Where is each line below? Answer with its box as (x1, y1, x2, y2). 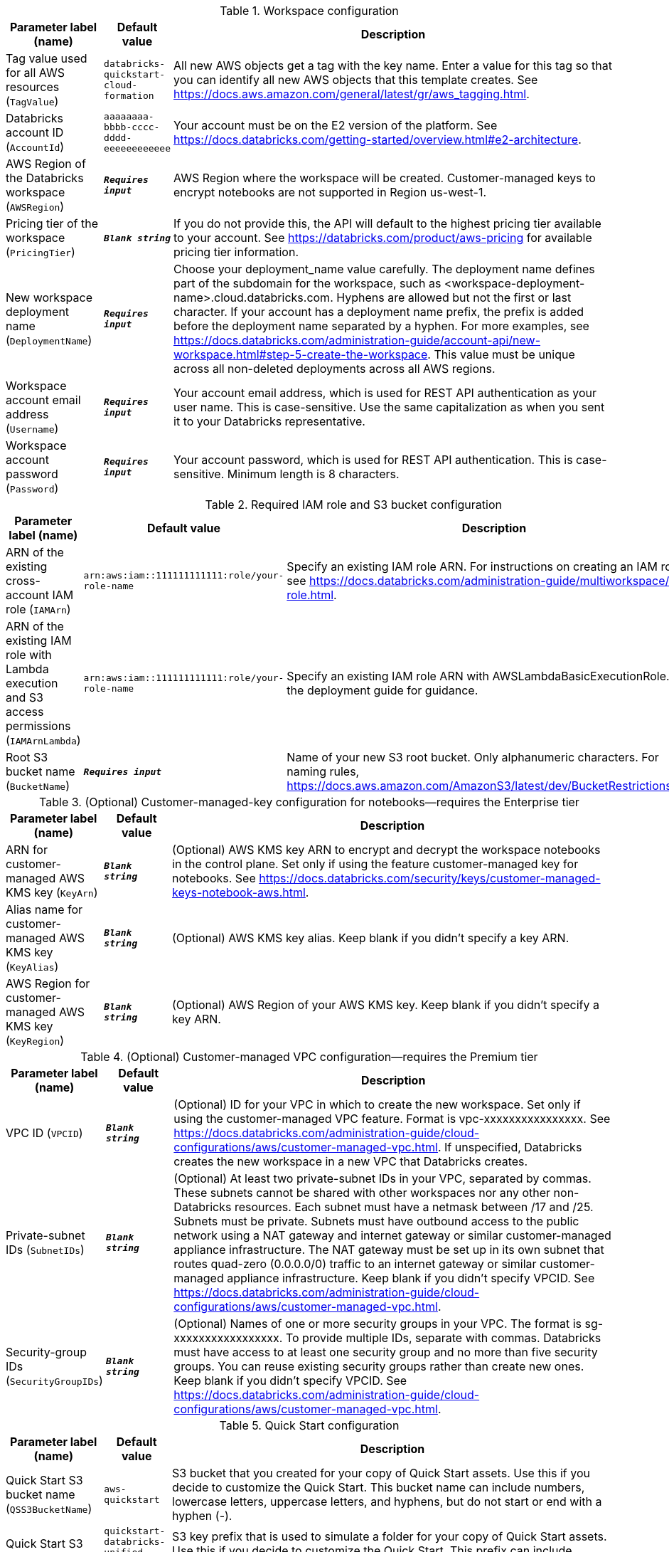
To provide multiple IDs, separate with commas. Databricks (285, 1331, 601, 1345)
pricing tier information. (173, 245, 299, 259)
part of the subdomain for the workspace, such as (173, 276, 441, 290)
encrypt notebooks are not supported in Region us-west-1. (173, 185, 487, 199)
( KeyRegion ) (6, 1033, 65, 1047)
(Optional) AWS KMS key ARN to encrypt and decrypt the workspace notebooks (172, 843, 601, 857)
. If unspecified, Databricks (437, 1140, 582, 1154)
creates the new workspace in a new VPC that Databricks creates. (173, 1154, 528, 1168)
